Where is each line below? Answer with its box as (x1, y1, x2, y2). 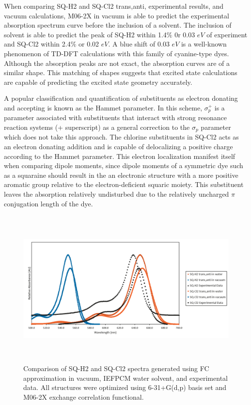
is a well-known (181, 39, 227, 49)
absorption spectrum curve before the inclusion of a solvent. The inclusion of (4, 20, 232, 30)
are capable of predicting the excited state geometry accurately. (4, 77, 192, 87)
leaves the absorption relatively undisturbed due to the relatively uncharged (4, 189, 229, 199)
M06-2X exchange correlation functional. (23, 391, 144, 402)
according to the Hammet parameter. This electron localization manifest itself (4, 151, 235, 161)
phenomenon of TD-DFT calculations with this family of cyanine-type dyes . (4, 48, 229, 58)
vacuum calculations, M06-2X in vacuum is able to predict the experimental (4, 10, 229, 20)
